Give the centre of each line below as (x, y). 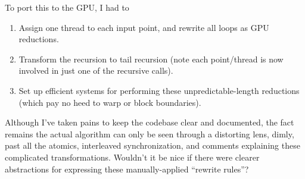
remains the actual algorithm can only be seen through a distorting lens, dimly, (150, 134)
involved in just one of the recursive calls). (96, 70)
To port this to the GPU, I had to (67, 7)
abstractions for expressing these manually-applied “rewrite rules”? (127, 169)
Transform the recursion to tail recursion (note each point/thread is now (151, 59)
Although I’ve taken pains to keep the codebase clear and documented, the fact (150, 122)
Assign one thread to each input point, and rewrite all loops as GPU (144, 27)
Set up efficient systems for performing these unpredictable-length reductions (159, 90)
